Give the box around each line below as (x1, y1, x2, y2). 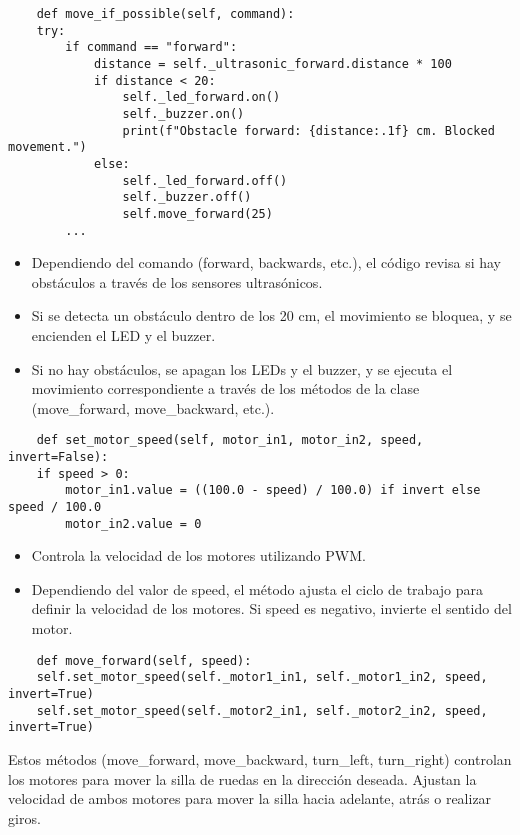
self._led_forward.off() (122, 173, 288, 188)
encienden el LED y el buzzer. (31, 324, 216, 345)
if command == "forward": (65, 40, 238, 55)
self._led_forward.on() (122, 90, 281, 105)
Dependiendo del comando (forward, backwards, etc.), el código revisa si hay (31, 252, 501, 273)
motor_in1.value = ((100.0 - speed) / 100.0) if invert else (65, 483, 481, 498)
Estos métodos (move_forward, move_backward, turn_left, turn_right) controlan (8, 748, 512, 769)
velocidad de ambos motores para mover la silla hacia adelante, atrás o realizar (8, 788, 492, 809)
